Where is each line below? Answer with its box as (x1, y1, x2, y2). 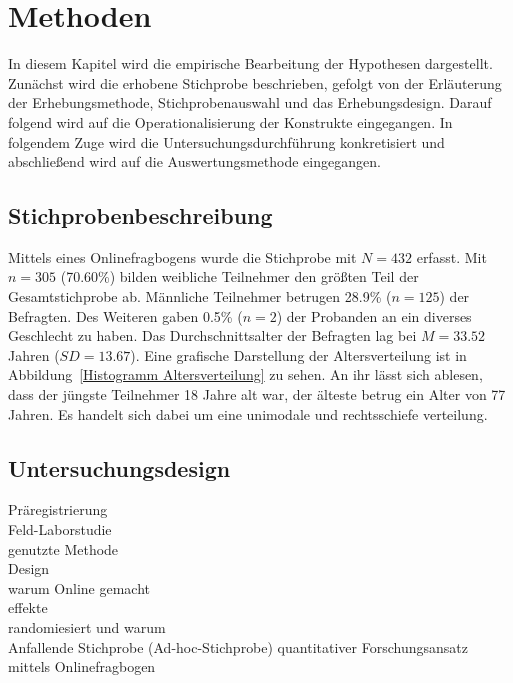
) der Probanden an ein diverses (276, 305, 472, 326)
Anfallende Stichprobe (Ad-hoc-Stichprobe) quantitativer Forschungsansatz (8, 636, 468, 657)
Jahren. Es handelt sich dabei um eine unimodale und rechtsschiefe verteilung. (8, 403, 488, 424)
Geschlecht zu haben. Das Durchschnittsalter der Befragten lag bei (8, 325, 417, 346)
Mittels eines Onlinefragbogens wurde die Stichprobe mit (8, 246, 357, 267)
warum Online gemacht (8, 577, 150, 598)
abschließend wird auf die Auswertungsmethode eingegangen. (8, 151, 381, 172)
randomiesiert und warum (8, 617, 166, 637)
